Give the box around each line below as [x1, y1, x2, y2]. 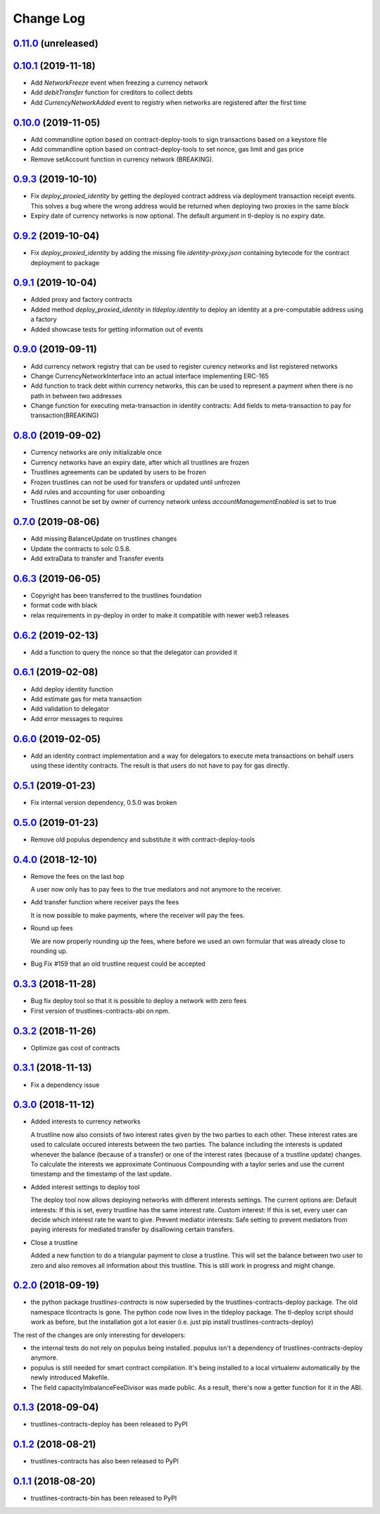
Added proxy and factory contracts [30, 295, 133, 304]
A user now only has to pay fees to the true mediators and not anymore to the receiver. [30, 885, 282, 894]
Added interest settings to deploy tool [30, 1183, 140, 1191]
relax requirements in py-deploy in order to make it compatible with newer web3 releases [30, 610, 289, 620]
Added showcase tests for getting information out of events [30, 325, 203, 333]
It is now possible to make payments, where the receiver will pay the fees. [30, 911, 246, 919]
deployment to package [30, 258, 100, 267]
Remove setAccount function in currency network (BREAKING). [30, 155, 214, 164]
